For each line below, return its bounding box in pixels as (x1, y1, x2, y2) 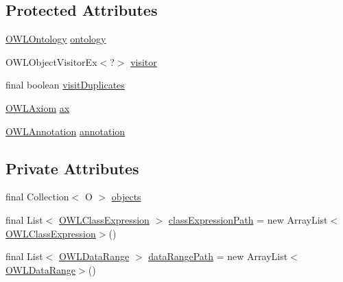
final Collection (5, 189, 69, 204)
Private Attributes (5, 157, 139, 178)
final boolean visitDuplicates (5, 78, 125, 92)
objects (111, 189, 141, 204)
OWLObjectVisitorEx (5, 54, 97, 69)
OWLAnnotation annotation (5, 124, 126, 138)
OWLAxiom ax (5, 100, 70, 115)
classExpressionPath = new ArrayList (168, 212, 328, 226)
